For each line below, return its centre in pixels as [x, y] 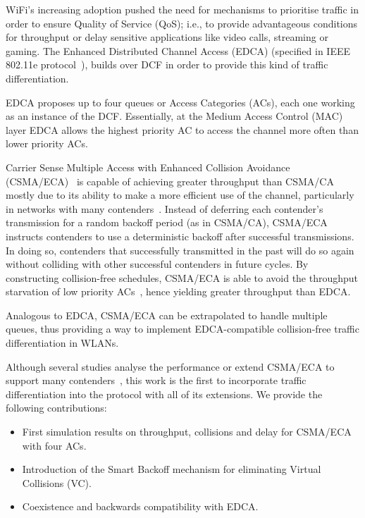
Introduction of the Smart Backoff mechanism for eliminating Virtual [172, 469]
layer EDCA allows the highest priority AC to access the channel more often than [182, 129]
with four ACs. [54, 445]
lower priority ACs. [47, 143]
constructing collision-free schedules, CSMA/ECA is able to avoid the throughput [182, 277]
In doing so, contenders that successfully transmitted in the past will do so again [180, 250]
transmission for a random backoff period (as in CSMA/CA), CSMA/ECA [167, 222]
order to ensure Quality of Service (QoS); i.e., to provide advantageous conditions [182, 23]
